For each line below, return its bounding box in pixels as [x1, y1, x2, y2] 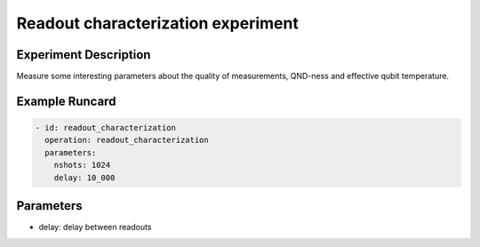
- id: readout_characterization [35, 123, 177, 133]
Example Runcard [16, 93, 116, 108]
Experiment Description [16, 47, 151, 62]
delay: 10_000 [53, 172, 116, 182]
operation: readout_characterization [44, 135, 209, 146]
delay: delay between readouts [38, 222, 152, 233]
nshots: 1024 [53, 160, 111, 171]
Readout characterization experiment [16, 13, 300, 33]
